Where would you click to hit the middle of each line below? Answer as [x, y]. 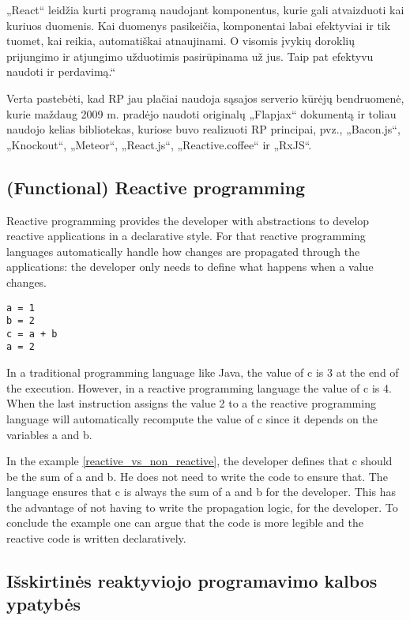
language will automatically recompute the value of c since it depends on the [192, 418]
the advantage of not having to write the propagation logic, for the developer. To [202, 507]
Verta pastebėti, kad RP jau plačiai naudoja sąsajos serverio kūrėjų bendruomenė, [205, 98]
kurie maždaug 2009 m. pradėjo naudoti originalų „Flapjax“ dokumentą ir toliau [201, 113]
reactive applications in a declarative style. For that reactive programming [186, 236]
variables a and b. [49, 434]
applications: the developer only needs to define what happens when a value [190, 267]
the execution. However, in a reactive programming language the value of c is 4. [199, 387]
